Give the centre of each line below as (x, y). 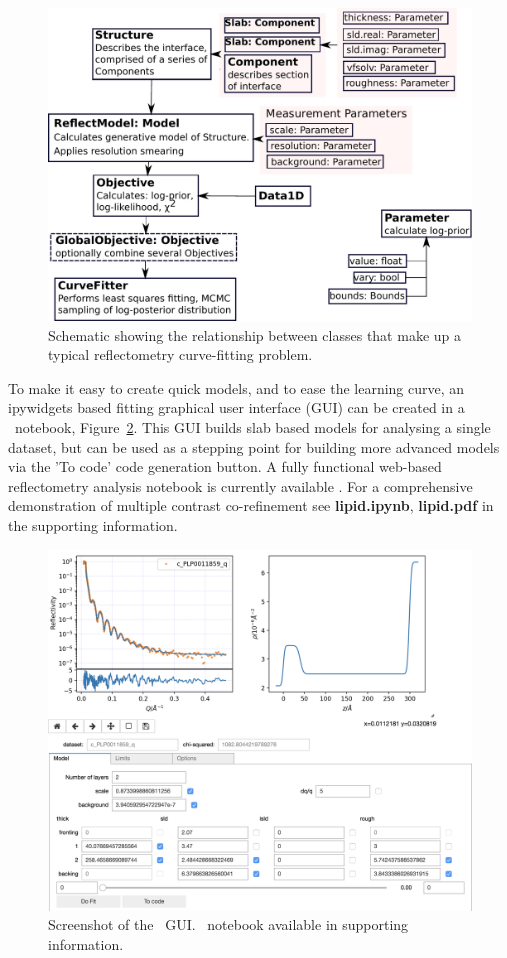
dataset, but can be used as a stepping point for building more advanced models (254, 446)
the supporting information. (93, 524)
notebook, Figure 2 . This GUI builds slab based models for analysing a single (252, 427)
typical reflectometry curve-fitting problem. (180, 354)
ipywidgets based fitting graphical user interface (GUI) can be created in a (236, 407)
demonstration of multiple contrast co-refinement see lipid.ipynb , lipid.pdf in (251, 505)
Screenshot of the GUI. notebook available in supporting (228, 924)
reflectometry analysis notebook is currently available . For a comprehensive (240, 485)
